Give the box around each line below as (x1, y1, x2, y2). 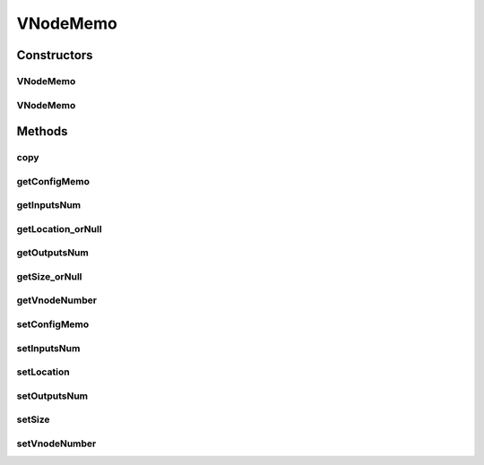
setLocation (16, 366, 71, 378)
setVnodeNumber (16, 437, 97, 450)
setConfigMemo (16, 318, 90, 331)
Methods (16, 124, 68, 139)
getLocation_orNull (16, 222, 102, 235)
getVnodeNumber (16, 294, 98, 306)
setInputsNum (16, 341, 81, 354)
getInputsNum (16, 199, 82, 211)
